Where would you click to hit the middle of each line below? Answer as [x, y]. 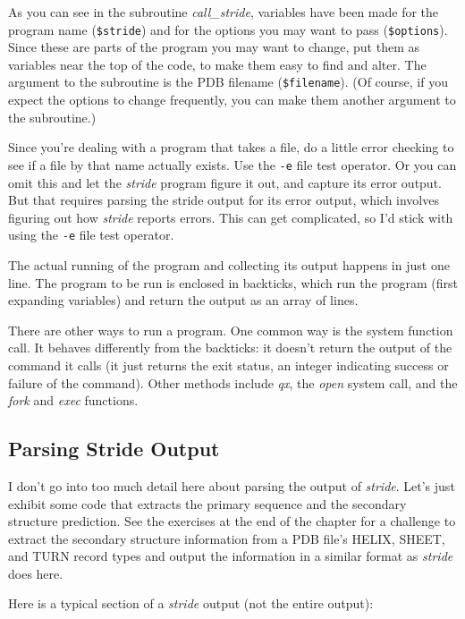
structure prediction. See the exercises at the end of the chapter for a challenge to [232, 521]
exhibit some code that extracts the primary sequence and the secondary [207, 503]
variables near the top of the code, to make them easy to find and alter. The [217, 64]
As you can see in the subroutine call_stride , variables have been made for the [224, 12]
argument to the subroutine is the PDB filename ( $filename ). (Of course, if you [228, 82]
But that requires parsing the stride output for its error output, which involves [224, 200]
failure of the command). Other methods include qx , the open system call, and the [233, 382]
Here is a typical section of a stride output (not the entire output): [191, 603]
